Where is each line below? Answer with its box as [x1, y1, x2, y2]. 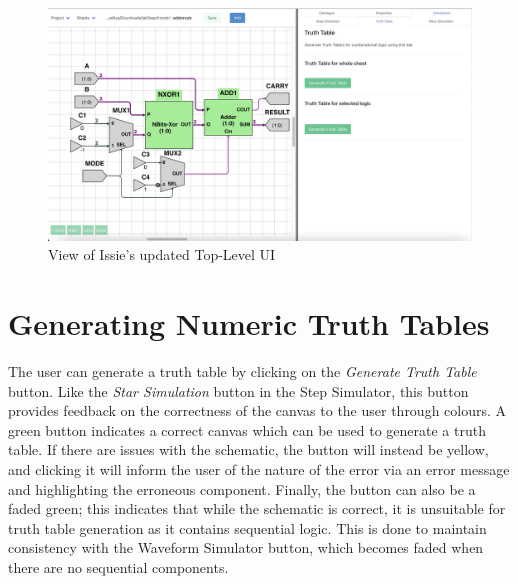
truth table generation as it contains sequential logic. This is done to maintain [8, 517, 487, 538]
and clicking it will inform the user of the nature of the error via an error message [8, 458, 510, 479]
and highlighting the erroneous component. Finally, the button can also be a [8, 478, 476, 499]
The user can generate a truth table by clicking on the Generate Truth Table [8, 361, 477, 382]
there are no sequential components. [8, 556, 229, 577]
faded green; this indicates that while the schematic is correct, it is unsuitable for [8, 498, 506, 519]
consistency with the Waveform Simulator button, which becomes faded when [8, 537, 484, 558]
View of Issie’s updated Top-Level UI [48, 244, 276, 265]
